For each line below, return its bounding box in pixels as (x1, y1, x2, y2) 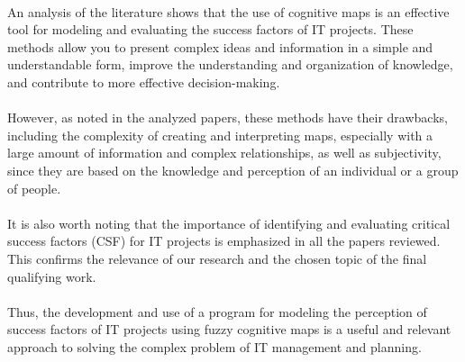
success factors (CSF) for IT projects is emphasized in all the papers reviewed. (7, 231, 441, 250)
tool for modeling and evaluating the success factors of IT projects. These (7, 20, 414, 39)
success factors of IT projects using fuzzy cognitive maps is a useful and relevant (7, 320, 451, 339)
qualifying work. (7, 267, 96, 285)
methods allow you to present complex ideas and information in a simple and (7, 37, 433, 56)
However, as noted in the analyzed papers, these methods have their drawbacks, (7, 108, 448, 127)
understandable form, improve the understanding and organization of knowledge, (7, 55, 453, 74)
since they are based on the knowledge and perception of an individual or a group (7, 160, 459, 179)
